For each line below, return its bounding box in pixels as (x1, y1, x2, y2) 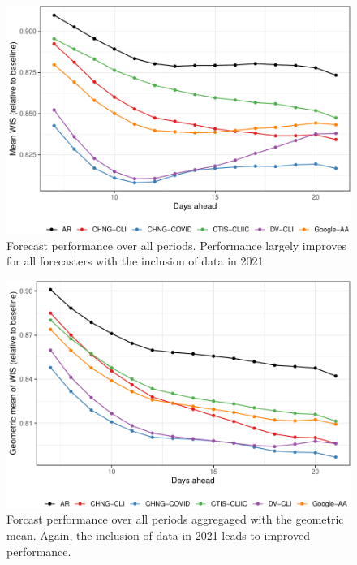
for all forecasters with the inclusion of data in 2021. (6, 252, 267, 270)
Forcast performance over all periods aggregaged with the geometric (6, 511, 344, 528)
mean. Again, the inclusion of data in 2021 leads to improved (6, 527, 310, 543)
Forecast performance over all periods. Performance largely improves (6, 236, 347, 253)
